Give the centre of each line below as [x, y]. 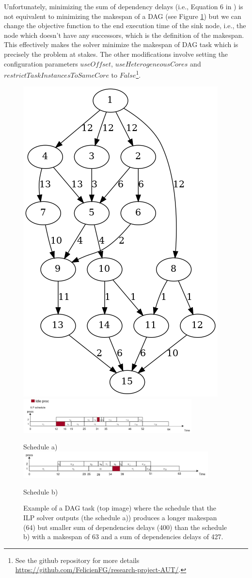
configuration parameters [41, 63]
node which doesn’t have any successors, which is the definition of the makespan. [124, 35]
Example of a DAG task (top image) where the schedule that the [120, 508]
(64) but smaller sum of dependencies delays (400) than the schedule [125, 527]
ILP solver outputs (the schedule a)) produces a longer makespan [120, 517]
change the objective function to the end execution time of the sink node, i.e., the [125, 25]
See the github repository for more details [77, 560]
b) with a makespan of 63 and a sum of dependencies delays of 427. [123, 537]
